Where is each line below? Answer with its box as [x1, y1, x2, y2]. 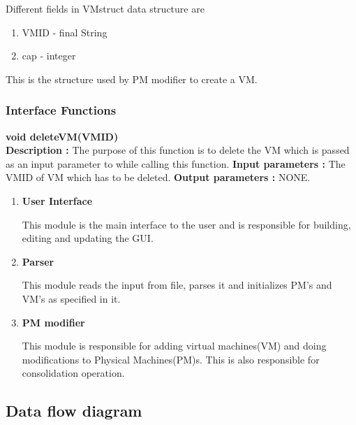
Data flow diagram [6, 400, 142, 422]
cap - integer [22, 48, 76, 63]
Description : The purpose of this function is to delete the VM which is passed [6, 143, 350, 157]
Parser [22, 254, 54, 268]
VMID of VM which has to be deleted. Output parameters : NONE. [6, 170, 311, 185]
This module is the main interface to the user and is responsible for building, [22, 217, 351, 231]
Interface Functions [6, 101, 117, 119]
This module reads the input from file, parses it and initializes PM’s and [22, 278, 332, 292]
